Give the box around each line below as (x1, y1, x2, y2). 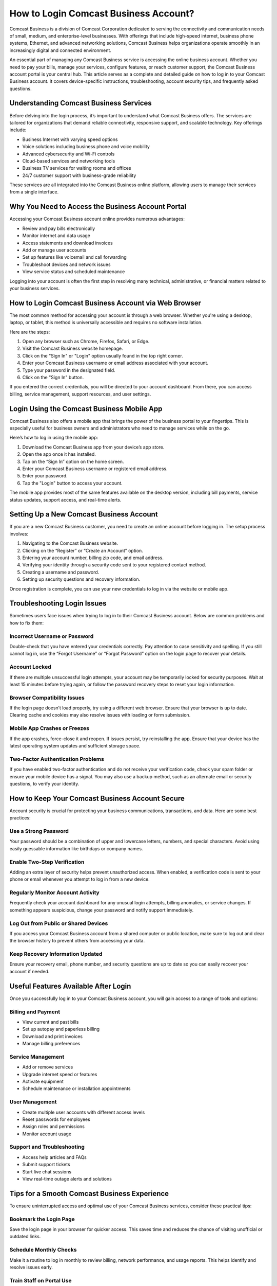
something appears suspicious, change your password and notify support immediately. (9, 907, 194, 913)
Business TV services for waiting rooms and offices (22, 165, 131, 171)
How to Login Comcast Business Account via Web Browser (9, 298, 202, 307)
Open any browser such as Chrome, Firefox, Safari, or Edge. (22, 338, 150, 344)
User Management (9, 1098, 57, 1105)
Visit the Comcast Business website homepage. (22, 345, 123, 352)
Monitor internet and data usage (22, 233, 91, 239)
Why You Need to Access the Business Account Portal (9, 202, 187, 211)
